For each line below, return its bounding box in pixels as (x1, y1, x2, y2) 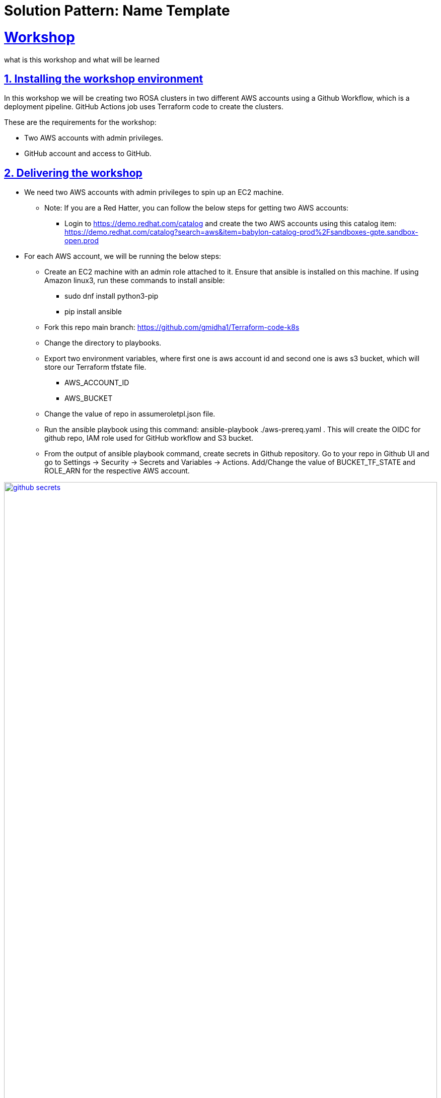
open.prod (64, 236, 99, 245)
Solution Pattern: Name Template (4, 2, 230, 19)
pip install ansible (64, 307, 122, 316)
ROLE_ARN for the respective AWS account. (44, 466, 190, 475)
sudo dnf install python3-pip (64, 292, 159, 301)
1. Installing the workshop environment (4, 72, 203, 85)
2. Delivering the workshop (4, 166, 142, 179)
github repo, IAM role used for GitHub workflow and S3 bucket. (44, 434, 254, 443)
